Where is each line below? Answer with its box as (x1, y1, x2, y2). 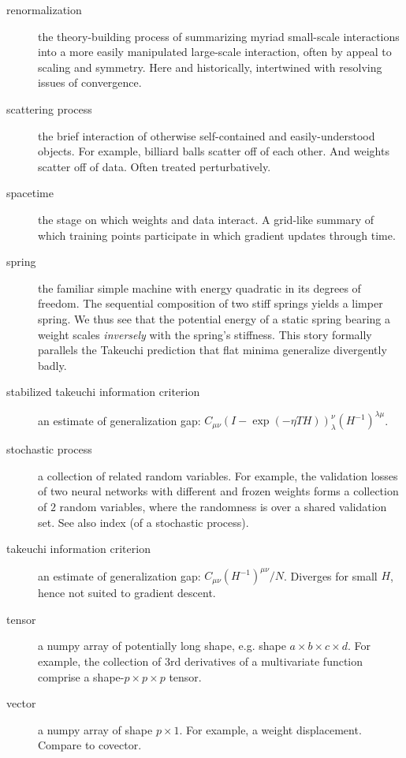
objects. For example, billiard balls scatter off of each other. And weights (38, 143, 389, 159)
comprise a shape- (38, 668, 125, 685)
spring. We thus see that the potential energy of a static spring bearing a (38, 310, 390, 327)
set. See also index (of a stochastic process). (38, 513, 249, 530)
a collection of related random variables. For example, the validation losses (38, 467, 398, 484)
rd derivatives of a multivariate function (170, 653, 363, 670)
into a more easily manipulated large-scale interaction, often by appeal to (38, 43, 392, 60)
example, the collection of (38, 653, 162, 670)
